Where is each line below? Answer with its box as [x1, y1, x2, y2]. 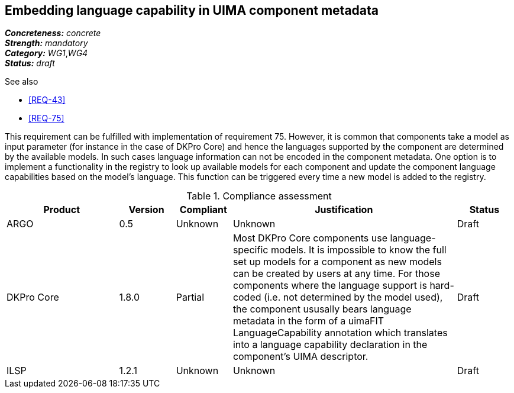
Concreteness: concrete [5, 28, 101, 38]
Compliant [179, 204, 227, 216]
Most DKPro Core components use [232, 232, 387, 244]
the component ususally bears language [232, 303, 412, 315]
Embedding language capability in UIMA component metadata [5, 3, 379, 18]
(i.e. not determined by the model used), [264, 291, 443, 304]
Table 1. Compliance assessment [186, 190, 332, 202]
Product [43, 204, 80, 216]
